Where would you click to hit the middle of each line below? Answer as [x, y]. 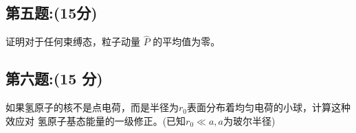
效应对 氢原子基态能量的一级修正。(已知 [96, 120]
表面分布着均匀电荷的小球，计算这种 [269, 107]
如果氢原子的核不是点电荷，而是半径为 [92, 107]
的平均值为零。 [187, 41]
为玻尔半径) [249, 120]
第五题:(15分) [52, 13]
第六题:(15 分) [54, 78]
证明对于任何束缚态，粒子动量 [73, 41]
